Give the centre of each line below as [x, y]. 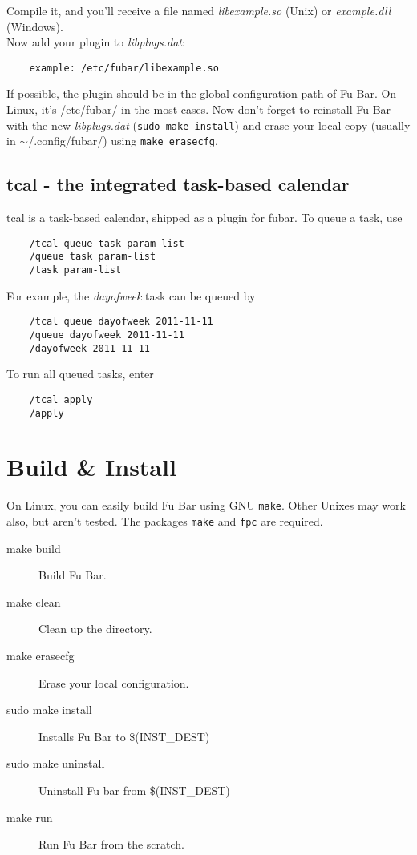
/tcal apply [61, 399]
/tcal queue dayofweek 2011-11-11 [121, 322]
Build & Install [91, 467]
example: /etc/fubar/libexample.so [124, 68]
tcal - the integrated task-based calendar [178, 184]
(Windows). [35, 26]
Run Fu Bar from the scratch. [111, 844]
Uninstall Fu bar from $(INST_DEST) [134, 790]
